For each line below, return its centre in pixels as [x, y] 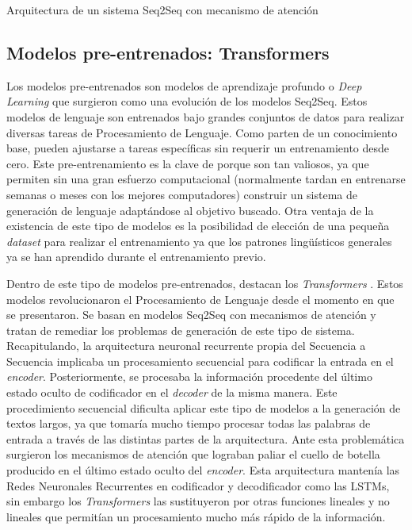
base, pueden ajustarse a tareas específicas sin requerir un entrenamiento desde [198, 148]
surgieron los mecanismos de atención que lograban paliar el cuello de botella [193, 454]
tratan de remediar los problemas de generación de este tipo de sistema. [181, 330]
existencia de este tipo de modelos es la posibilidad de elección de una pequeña [198, 226]
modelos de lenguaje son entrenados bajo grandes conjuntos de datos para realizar [206, 116]
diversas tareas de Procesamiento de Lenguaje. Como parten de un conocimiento [202, 132]
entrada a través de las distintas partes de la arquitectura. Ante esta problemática [206, 438]
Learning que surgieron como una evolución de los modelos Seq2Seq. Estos [187, 101]
